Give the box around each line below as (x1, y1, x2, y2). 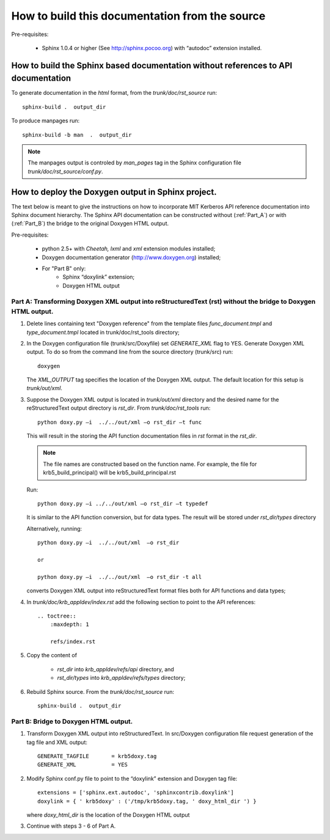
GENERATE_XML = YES (37, 761, 128, 768)
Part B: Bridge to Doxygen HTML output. (11, 717, 133, 726)
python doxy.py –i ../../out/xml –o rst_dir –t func (37, 419, 202, 426)
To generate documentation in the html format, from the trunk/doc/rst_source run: (11, 89, 218, 97)
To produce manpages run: (11, 117, 80, 125)
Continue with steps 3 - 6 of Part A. (26, 822, 116, 830)
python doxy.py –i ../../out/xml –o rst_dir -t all (37, 573, 202, 580)
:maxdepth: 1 (50, 621, 89, 628)
